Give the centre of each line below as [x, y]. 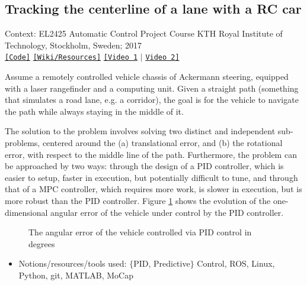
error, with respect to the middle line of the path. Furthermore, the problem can [151, 154]
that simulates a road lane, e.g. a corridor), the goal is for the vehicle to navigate [152, 100]
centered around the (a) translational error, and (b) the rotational [162, 143]
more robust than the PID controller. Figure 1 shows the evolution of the [138, 200]
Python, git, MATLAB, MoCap [76, 275]
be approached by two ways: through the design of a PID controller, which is [144, 166]
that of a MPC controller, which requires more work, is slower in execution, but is [153, 189]
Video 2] [162, 58]
